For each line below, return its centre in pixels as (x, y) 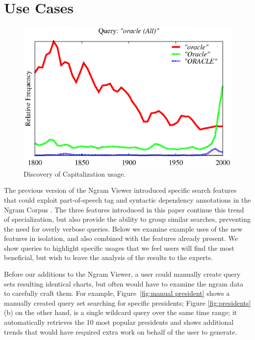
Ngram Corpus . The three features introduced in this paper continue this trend (124, 209)
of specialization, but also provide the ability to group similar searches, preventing (127, 219)
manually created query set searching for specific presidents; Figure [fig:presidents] (127, 302)
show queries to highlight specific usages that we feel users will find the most (119, 248)
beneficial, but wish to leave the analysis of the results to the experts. (108, 257)
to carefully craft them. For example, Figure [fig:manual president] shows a (117, 293)
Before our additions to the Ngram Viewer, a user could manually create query (122, 274)
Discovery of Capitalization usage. (75, 173)
